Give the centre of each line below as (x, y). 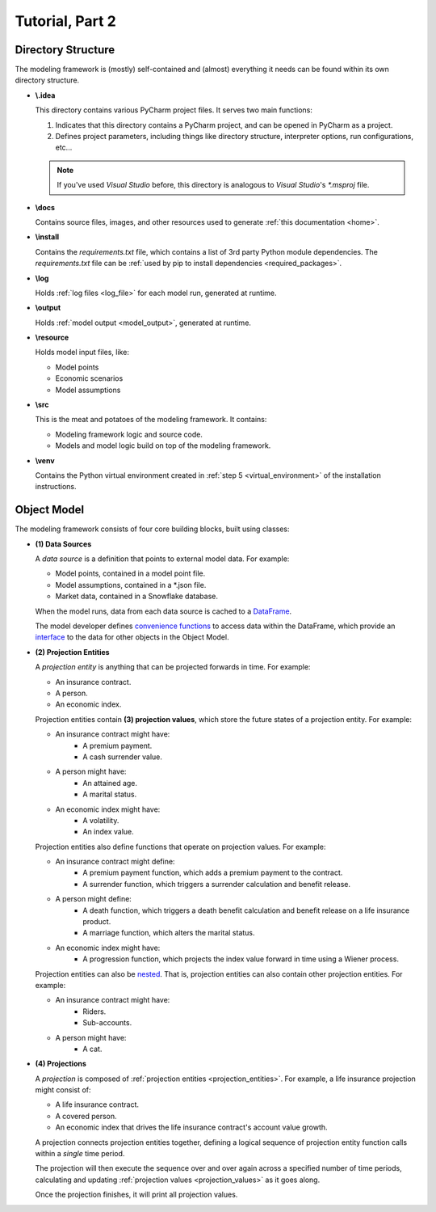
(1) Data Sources (63, 544)
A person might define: (94, 899)
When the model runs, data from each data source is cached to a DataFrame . (163, 611)
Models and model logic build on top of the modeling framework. (163, 446)
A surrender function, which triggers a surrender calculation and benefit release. (217, 884)
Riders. (94, 1011)
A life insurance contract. (97, 1104)
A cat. (92, 1049)
